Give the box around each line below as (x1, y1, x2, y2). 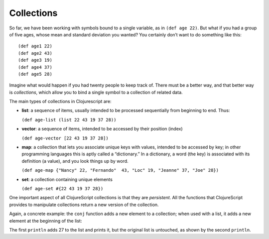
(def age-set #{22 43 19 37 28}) (21, 186, 104, 191)
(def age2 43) (18, 50, 52, 56)
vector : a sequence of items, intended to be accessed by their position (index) (21, 126, 183, 132)
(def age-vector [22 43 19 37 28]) (21, 135, 109, 141)
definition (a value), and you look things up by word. (21, 158, 129, 164)
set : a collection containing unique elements (21, 176, 113, 182)
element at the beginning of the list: (9, 218, 82, 224)
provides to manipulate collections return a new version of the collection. (9, 202, 159, 208)
